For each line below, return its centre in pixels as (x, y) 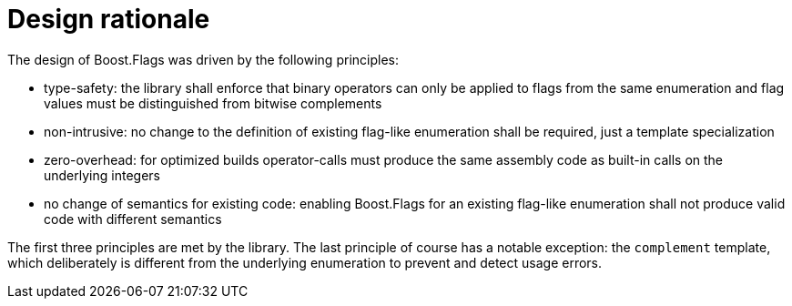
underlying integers (102, 175)
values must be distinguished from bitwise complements (213, 103)
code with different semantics (133, 219)
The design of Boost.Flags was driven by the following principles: (203, 59)
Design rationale (109, 19)
